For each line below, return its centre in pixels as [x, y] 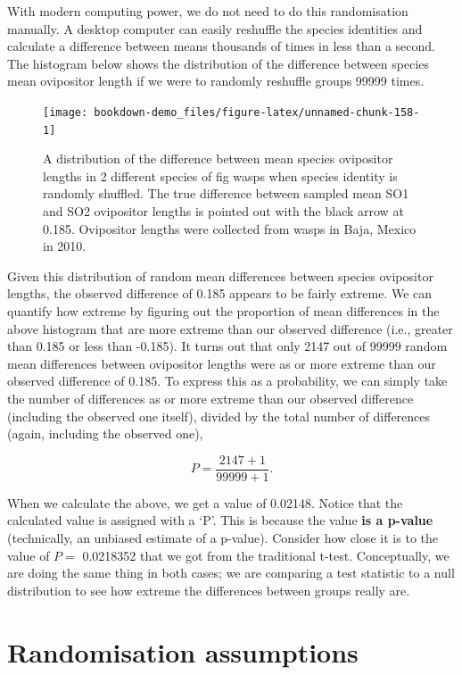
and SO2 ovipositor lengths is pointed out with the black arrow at [223, 211]
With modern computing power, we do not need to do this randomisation [208, 11]
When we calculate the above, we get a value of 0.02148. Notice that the [205, 502]
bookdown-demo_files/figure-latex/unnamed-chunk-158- [257, 112]
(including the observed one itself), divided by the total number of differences [219, 416]
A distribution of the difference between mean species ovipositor [218, 158]
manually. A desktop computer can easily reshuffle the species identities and [215, 28]
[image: [66, 112]
